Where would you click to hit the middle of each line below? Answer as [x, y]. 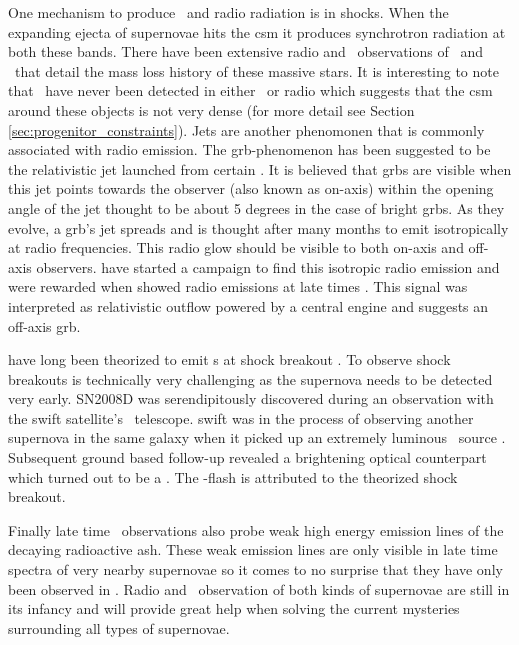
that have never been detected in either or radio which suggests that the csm [250, 90]
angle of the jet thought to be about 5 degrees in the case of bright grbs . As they [256, 207]
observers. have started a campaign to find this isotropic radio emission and [268, 266]
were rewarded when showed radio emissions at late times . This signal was [238, 286]
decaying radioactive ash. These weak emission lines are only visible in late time [253, 549]
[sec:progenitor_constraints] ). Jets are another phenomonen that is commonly [246, 129]
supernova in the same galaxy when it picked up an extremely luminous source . [257, 437]
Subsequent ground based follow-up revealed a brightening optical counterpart [247, 457]
